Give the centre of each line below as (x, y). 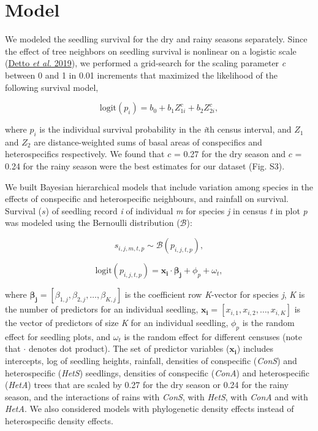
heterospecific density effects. (59, 421)
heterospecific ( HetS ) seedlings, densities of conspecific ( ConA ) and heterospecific (157, 372)
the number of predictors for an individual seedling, (102, 309)
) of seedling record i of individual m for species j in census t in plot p (176, 210)
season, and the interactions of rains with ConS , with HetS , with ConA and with (157, 396)
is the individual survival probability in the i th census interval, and (165, 129)
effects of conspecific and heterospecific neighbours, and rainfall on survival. (147, 199)
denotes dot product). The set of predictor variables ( (129, 348)
